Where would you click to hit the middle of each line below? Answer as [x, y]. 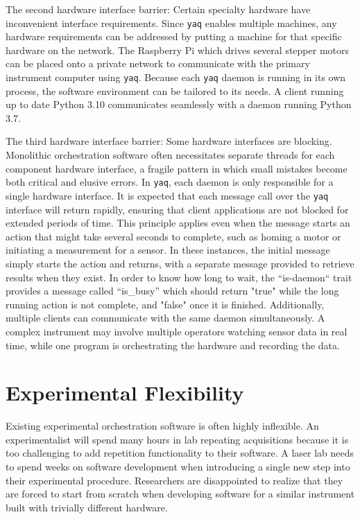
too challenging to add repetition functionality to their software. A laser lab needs [180, 453]
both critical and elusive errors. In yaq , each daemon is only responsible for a [170, 182]
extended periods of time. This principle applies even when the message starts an [178, 223]
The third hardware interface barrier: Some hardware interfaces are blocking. [169, 141]
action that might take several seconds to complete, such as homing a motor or [173, 236]
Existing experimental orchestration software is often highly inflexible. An [162, 426]
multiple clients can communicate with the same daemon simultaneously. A [165, 318]
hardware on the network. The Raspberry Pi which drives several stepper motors [177, 50]
